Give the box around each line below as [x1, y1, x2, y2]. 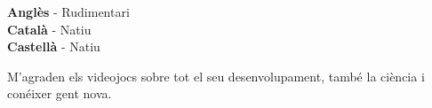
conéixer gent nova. [7, 84, 112, 103]
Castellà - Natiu [7, 37, 100, 56]
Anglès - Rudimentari [7, 3, 130, 20]
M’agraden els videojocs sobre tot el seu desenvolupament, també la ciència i [7, 66, 425, 85]
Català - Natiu [7, 19, 92, 38]
